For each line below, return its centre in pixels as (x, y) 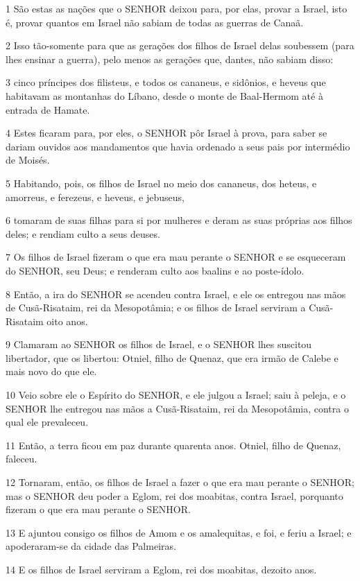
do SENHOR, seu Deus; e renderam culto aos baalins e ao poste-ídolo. (155, 270)
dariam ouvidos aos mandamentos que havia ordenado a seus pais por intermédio (178, 146)
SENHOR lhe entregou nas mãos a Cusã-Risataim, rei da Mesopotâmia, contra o (177, 408)
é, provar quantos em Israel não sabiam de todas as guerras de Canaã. (155, 22)
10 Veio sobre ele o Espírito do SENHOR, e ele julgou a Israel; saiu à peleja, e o (176, 395)
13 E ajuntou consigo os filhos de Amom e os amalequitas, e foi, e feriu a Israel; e (179, 532)
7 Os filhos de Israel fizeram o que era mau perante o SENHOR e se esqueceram (176, 257)
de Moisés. (28, 160)
